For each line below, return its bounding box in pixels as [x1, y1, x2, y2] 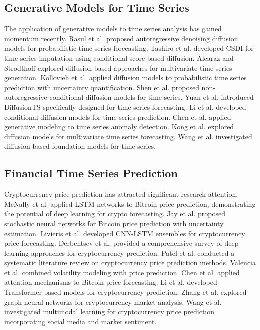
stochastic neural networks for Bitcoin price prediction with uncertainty [4, 218, 224, 228]
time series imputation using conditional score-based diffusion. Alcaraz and [4, 52, 234, 63]
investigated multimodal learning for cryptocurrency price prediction [4, 306, 215, 317]
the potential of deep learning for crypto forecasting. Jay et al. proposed [4, 208, 225, 219]
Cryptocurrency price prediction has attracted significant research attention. [4, 189, 238, 199]
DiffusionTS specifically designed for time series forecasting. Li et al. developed [4, 101, 246, 112]
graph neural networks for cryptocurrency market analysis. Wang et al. [4, 296, 222, 307]
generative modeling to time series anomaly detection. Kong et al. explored [4, 121, 234, 132]
